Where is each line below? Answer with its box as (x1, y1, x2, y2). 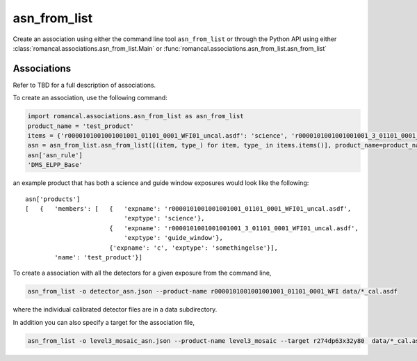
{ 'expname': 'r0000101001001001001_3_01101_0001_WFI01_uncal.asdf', (108, 224, 359, 232)
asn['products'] (25, 195, 81, 203)
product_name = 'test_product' (27, 122, 135, 130)
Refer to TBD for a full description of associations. (13, 81, 156, 89)
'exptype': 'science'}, (124, 214, 205, 223)
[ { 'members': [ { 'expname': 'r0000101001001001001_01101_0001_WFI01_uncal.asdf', (25, 204, 352, 212)
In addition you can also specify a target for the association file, (13, 318, 195, 326)
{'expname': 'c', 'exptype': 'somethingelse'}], (108, 243, 278, 252)
